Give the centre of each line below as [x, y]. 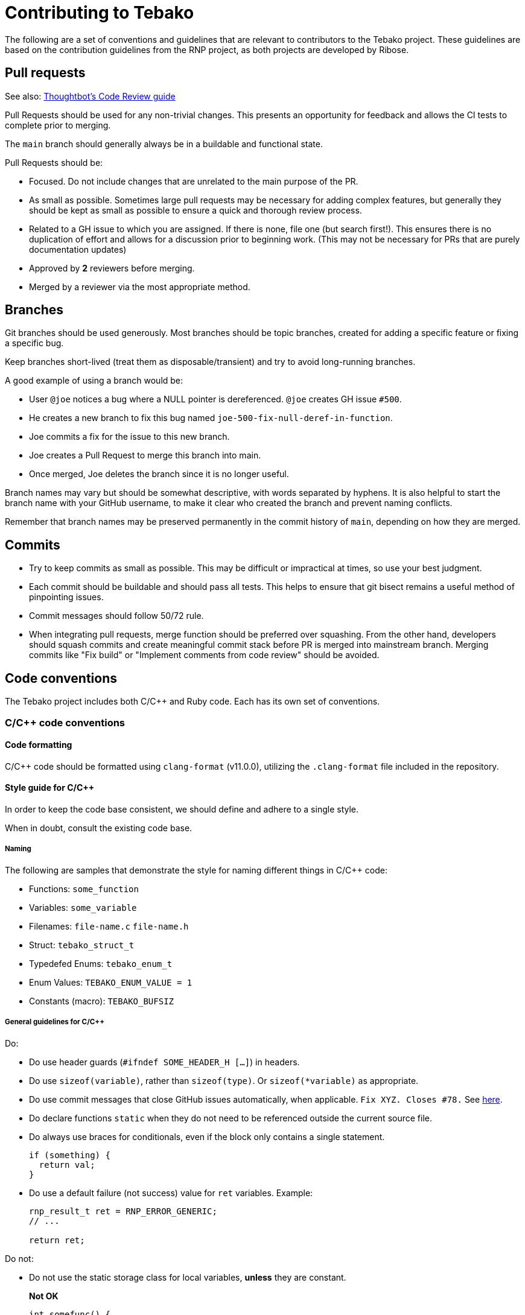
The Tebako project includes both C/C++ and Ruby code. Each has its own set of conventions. [192, 702]
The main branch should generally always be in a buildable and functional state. [164, 144]
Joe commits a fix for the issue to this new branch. [129, 437]
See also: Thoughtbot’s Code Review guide [90, 96]
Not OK [44, 1296]
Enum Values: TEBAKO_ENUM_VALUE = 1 [111, 982]
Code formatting [39, 745]
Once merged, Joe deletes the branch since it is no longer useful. [159, 474]
